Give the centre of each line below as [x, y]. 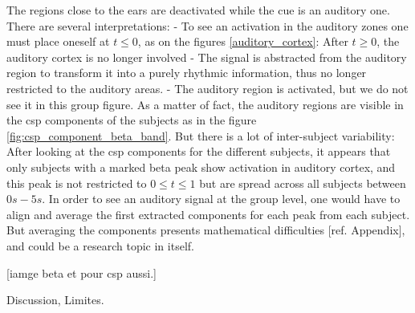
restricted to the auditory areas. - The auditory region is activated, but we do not [207, 88]
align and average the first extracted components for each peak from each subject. [208, 214]
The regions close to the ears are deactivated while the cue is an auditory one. [198, 10]
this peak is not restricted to [77, 183]
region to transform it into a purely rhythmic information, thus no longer [187, 73]
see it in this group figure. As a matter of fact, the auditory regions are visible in [205, 104]
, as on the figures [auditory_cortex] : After [243, 41]
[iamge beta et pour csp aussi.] [81, 272]
